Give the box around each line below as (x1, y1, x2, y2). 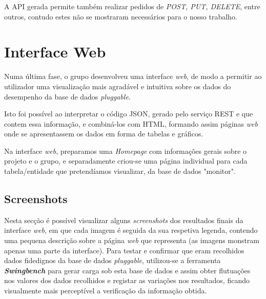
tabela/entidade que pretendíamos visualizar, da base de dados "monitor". (4, 166, 236, 176)
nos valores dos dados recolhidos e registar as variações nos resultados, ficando (4, 275, 250, 286)
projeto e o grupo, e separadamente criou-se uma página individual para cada (4, 155, 248, 166)
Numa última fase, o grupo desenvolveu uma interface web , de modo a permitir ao (4, 71, 262, 82)
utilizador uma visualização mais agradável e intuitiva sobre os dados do (4, 81, 231, 91)
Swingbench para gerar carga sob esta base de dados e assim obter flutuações (4, 265, 251, 275)
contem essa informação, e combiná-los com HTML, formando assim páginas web (4, 118, 258, 129)
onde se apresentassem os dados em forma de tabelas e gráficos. (4, 128, 203, 139)
